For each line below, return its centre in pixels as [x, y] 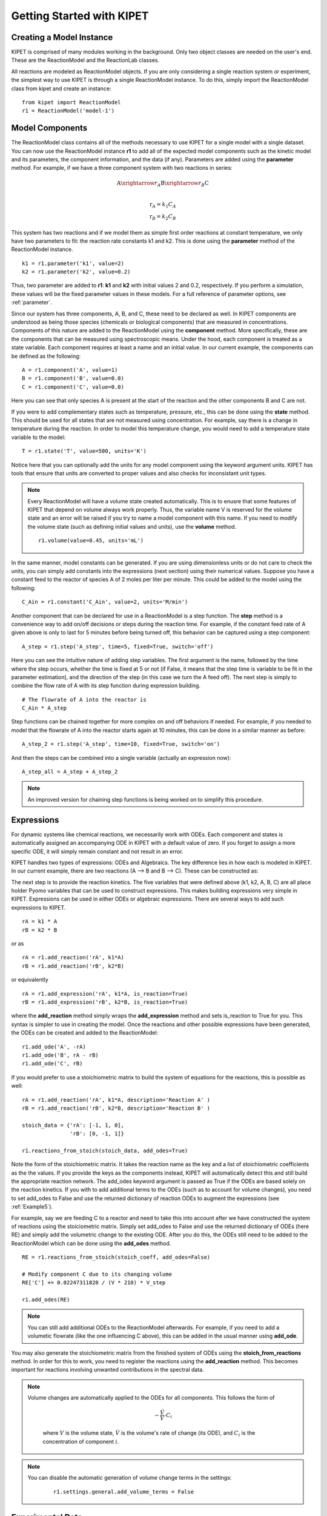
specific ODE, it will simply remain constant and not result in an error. [97, 851]
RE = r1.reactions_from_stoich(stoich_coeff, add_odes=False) [116, 1257]
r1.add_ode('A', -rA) [54, 1047]
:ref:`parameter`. [32, 303]
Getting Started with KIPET [80, 16]
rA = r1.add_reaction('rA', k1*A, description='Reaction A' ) [116, 1100]
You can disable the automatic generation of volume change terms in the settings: [130, 1478]
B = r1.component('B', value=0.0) [73, 378]
